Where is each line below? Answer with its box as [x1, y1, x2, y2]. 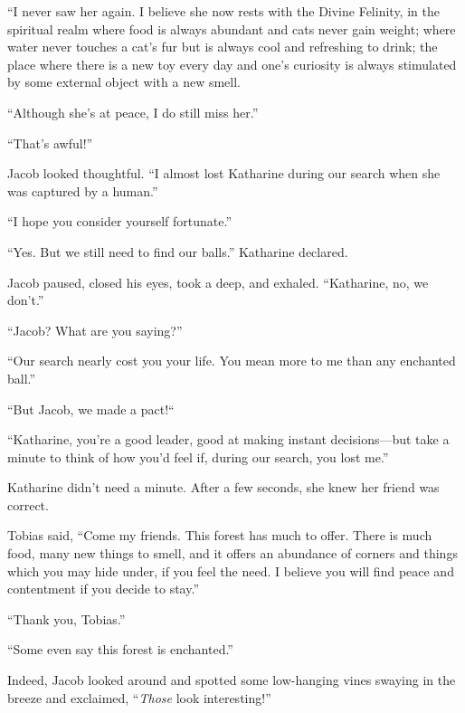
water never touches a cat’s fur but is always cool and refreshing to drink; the [7, 37, 438, 56]
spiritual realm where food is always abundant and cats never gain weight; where [7, 19, 456, 38]
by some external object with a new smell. [7, 72, 241, 91]
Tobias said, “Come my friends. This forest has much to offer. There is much [7, 526, 432, 545]
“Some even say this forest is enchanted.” [7, 640, 233, 659]
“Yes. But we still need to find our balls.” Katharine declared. [7, 242, 348, 261]
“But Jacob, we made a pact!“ [7, 399, 175, 418]
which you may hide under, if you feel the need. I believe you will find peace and [7, 561, 454, 580]
